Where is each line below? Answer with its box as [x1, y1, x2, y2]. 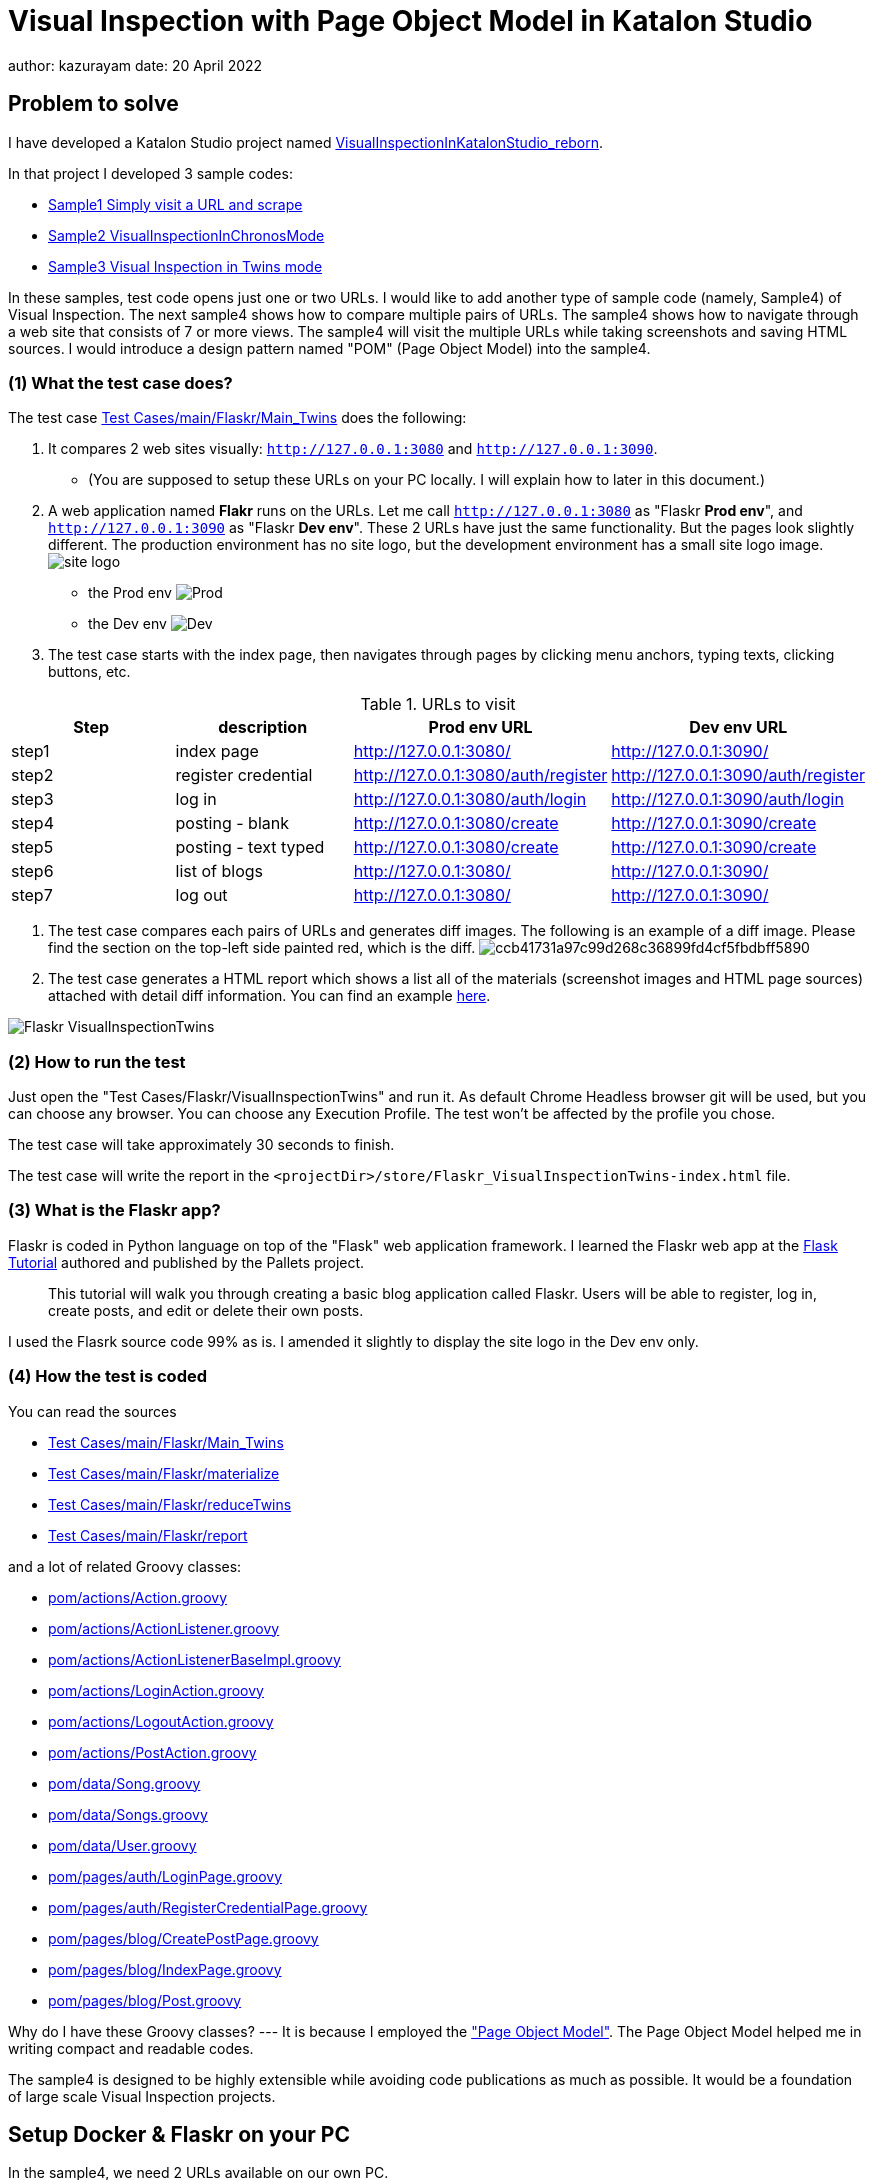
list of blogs [175, 861, 263, 882]
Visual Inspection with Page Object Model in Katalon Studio [8, 4, 813, 38]
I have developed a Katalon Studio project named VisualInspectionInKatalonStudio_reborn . [8, 133, 604, 151]
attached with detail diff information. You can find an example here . [48, 987, 491, 1005]
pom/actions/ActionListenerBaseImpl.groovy [48, 1650, 341, 1668]
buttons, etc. [48, 663, 131, 681]
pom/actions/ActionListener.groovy [48, 1619, 280, 1637]
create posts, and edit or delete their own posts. [48, 1301, 364, 1319]
